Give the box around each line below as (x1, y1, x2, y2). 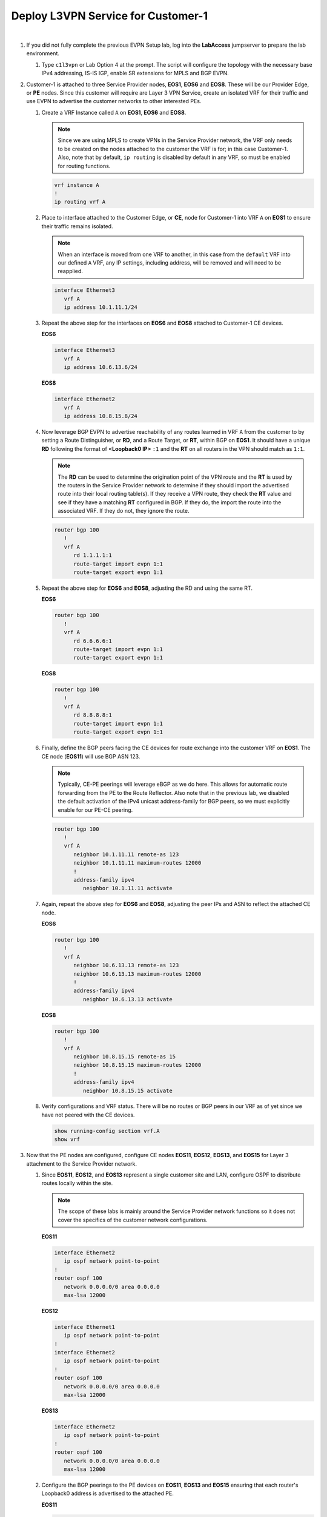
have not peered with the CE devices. (41, 1111, 135, 1118)
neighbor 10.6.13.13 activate (82, 996, 173, 1002)
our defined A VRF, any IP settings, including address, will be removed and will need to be (58, 258, 282, 266)
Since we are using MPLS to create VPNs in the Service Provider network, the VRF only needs (58, 137, 292, 144)
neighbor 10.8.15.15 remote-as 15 (73, 1053, 176, 1060)
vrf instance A (54, 181, 99, 188)
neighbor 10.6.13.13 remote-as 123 (73, 962, 179, 969)
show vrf (54, 1136, 81, 1143)
